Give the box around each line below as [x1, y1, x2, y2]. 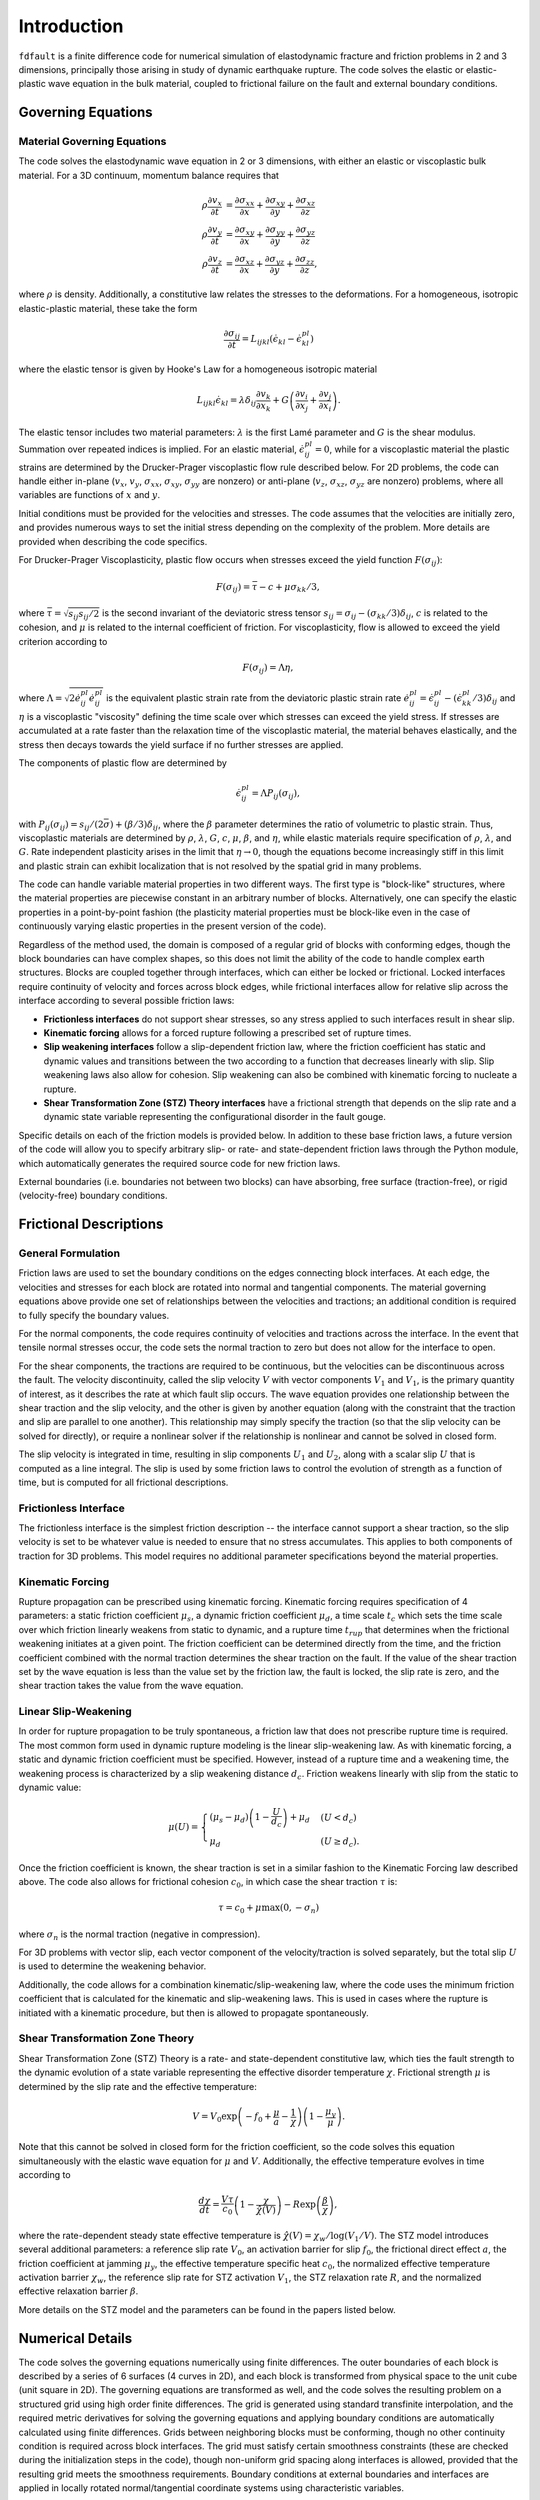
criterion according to [18, 635, 108, 647]
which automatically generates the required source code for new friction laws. [18, 1157, 341, 1169]
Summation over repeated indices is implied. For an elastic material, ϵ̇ [18, 443, 305, 455]
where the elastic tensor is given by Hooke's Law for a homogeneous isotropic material [18, 363, 378, 375]
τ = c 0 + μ [218, 1902, 262, 1915]
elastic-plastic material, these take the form [18, 302, 198, 314]
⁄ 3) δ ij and [473, 691, 516, 706]
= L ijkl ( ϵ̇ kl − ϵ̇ [241, 333, 302, 347]
